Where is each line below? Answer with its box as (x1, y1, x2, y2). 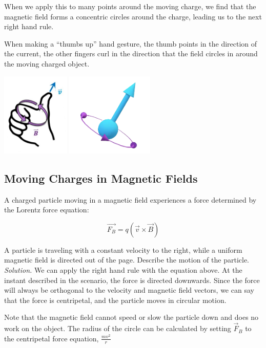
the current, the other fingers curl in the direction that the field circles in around (4, 48, 258, 59)
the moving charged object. (4, 58, 90, 69)
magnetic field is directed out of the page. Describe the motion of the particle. (4, 254, 250, 265)
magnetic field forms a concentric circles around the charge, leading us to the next (4, 11, 262, 21)
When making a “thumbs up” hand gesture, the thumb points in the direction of (4, 38, 257, 49)
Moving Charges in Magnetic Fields (4, 170, 198, 186)
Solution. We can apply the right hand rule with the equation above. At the (4, 264, 242, 275)
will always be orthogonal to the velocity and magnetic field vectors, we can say (4, 285, 254, 295)
